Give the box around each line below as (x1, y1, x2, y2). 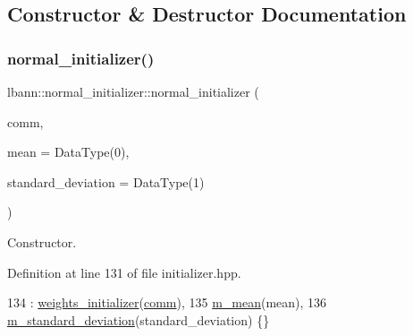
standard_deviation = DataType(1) (7, 172, 205, 191)
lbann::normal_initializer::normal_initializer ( (7, 82, 259, 100)
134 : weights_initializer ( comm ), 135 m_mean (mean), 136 (7, 293, 327, 312)
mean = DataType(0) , (7, 142, 130, 161)
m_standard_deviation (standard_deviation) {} (7, 310, 270, 329)
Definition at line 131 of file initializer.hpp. (7, 263, 241, 281)
